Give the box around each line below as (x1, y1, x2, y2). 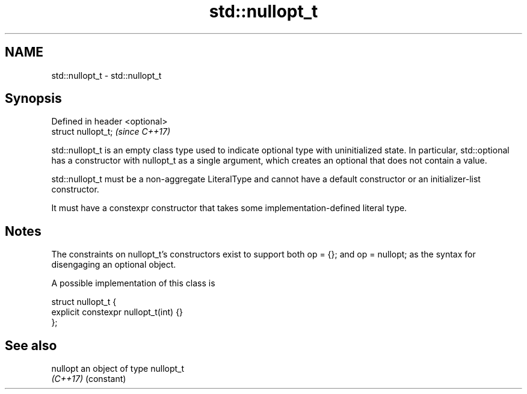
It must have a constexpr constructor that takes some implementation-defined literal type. (51, 203, 407, 214)
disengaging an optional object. (51, 259, 176, 270)
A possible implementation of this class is (51, 278, 215, 289)
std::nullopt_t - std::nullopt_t (51, 70, 162, 81)
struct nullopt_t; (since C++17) (51, 126, 171, 137)
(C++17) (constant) (51, 374, 126, 384)
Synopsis (5, 91, 62, 106)
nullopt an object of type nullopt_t (51, 363, 185, 374)
